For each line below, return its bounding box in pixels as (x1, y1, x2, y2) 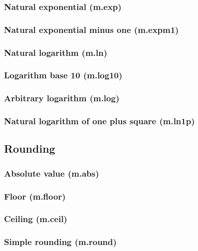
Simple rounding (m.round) (4, 236, 117, 248)
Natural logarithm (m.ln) (4, 46, 108, 58)
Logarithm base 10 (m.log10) (4, 69, 123, 81)
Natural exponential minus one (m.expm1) (4, 23, 179, 35)
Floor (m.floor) (4, 190, 66, 202)
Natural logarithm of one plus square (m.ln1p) (4, 115, 195, 127)
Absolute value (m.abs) (4, 167, 99, 179)
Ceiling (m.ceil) (4, 213, 67, 225)
